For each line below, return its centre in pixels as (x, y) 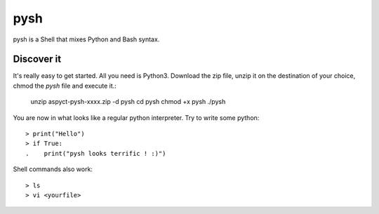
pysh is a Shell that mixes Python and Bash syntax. (86, 39)
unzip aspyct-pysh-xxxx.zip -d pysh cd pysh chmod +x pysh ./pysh (128, 102)
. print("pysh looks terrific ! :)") (96, 153)
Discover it (37, 59)
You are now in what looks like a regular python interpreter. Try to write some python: (136, 118)
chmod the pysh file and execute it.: (65, 86)
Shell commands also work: (53, 169)
